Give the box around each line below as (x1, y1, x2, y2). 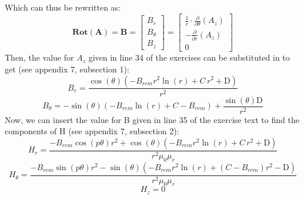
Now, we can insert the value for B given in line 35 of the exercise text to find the (5, 113, 299, 125)
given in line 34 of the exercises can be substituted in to (88, 51, 290, 64)
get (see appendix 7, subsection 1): (5, 62, 129, 75)
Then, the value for (5, 51, 74, 64)
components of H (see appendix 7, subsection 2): (5, 125, 179, 137)
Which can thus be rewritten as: (5, 1, 121, 13)
